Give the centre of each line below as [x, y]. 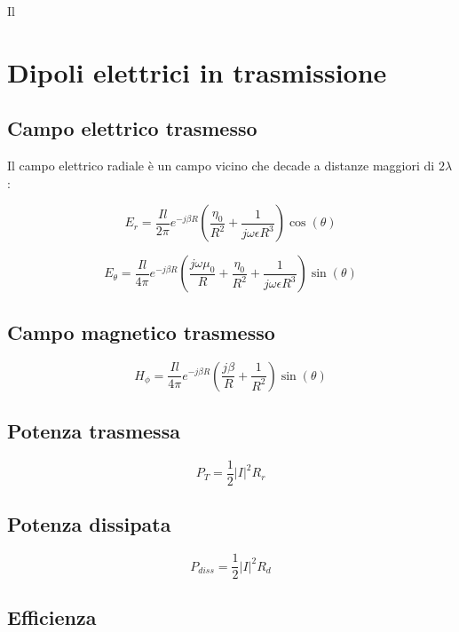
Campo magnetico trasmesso [141, 332]
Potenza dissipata [89, 524]
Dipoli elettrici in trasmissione [197, 71]
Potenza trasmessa [94, 430]
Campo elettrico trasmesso [132, 128]
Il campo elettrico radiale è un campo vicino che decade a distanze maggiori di [221, 166]
